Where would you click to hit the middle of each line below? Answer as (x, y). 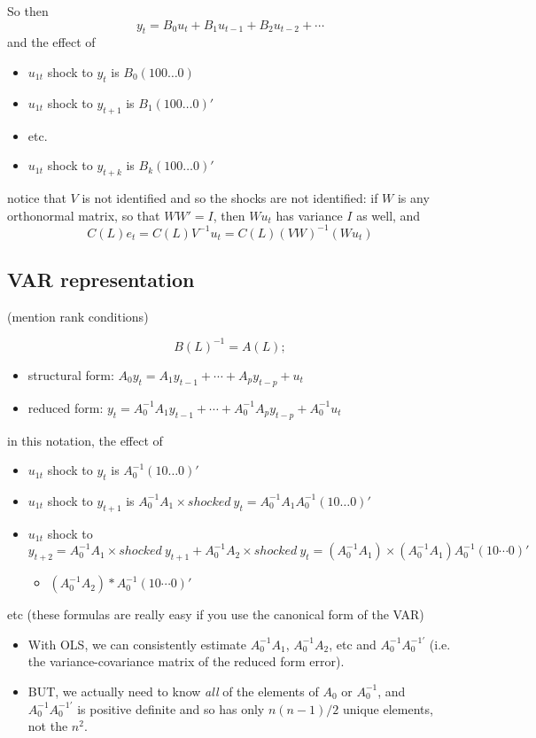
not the (48, 726)
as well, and (388, 215)
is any (413, 197)
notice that (37, 197)
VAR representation (101, 280)
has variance (309, 215)
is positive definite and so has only (171, 708)
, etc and (353, 644)
